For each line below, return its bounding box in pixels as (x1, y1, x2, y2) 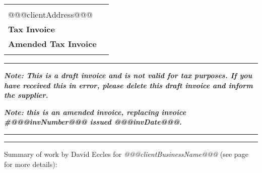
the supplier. (4, 90, 48, 100)
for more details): (4, 158, 57, 169)
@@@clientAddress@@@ (8, 9, 93, 20)
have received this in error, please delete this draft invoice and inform (4, 80, 253, 90)
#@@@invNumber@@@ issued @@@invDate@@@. (4, 117, 182, 127)
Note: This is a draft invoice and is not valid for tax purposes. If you (4, 70, 252, 80)
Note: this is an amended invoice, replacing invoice (4, 106, 186, 117)
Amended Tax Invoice (8, 38, 97, 49)
